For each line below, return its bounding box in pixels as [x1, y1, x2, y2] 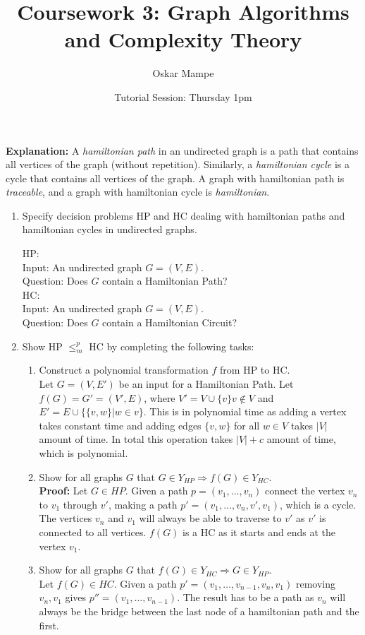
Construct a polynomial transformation [39, 362, 209, 377]
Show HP [22, 338, 63, 353]
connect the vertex [265, 483, 345, 498]
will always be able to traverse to [139, 511, 282, 526]
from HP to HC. [220, 362, 290, 377]
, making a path [108, 497, 178, 511]
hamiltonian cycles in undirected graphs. [22, 222, 197, 237]
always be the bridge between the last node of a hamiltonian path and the [39, 603, 359, 618]
